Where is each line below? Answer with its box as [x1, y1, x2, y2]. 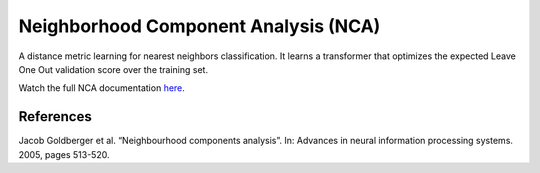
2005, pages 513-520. [18, 148, 110, 160]
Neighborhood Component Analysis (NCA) [18, 15, 381, 37]
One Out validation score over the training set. [18, 63, 209, 75]
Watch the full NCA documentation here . [18, 82, 185, 94]
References [18, 108, 92, 125]
